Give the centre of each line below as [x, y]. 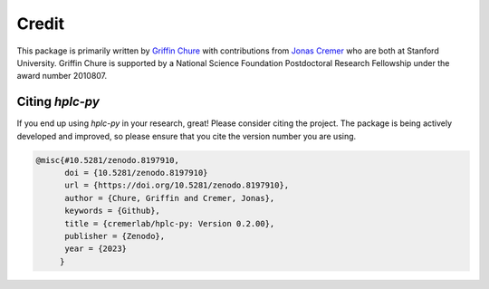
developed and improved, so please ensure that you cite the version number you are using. [187, 136]
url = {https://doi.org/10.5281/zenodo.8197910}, [177, 185]
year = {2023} [96, 249]
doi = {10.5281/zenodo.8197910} [136, 173]
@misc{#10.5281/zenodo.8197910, [108, 160]
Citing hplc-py [58, 102]
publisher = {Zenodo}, [115, 236]
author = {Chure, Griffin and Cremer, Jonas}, [170, 198]
